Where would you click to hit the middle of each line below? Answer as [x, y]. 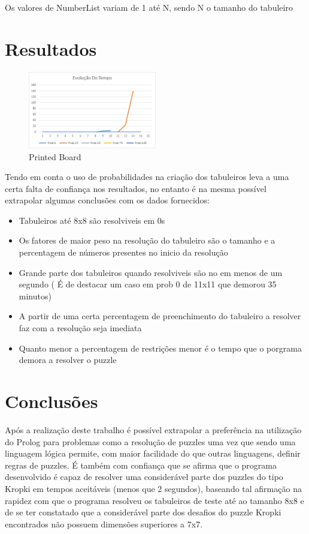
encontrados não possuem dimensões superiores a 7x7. [104, 523]
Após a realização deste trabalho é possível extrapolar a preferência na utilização [153, 429]
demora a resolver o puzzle [68, 360]
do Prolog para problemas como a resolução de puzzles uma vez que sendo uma [150, 441]
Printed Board [55, 156]
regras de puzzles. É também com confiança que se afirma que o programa [141, 465]
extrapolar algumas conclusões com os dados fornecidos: [107, 200]
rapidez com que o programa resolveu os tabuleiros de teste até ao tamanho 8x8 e [154, 500]
